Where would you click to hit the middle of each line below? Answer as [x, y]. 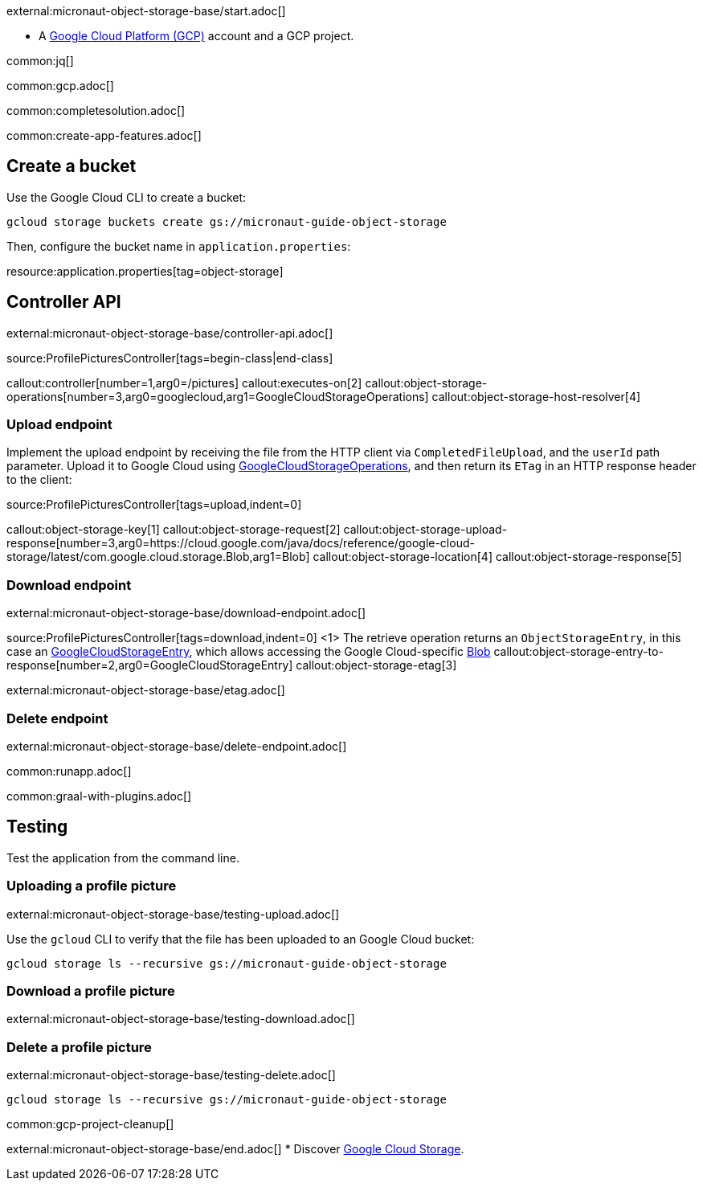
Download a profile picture [91, 991]
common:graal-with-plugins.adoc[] [99, 796]
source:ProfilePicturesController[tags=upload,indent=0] [154, 505]
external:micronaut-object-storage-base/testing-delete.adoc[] [171, 1075]
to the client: [39, 480]
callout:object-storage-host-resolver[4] [536, 396]
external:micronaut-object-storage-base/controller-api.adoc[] [170, 333]
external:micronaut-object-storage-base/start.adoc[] [146, 11]
